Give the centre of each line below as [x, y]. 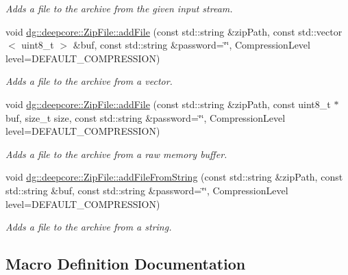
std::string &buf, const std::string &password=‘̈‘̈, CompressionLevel [147, 190]
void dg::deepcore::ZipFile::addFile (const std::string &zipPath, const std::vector [174, 31]
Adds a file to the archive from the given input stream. [119, 8]
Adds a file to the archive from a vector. [89, 81]
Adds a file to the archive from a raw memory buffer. [116, 154]
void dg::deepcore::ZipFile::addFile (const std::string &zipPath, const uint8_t [168, 104]
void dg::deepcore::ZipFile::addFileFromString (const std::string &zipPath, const [174, 177]
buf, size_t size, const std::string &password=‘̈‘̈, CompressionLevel [146, 117]
